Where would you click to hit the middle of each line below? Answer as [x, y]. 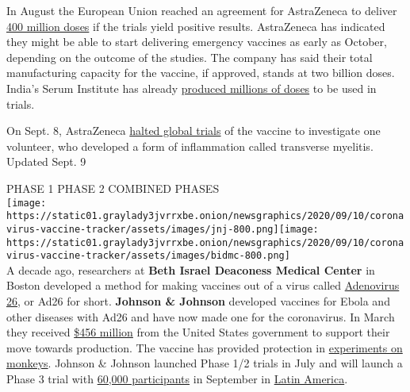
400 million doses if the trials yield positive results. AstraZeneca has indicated [196, 26]
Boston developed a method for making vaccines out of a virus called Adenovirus [203, 285]
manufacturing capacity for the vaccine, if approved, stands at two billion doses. [201, 73]
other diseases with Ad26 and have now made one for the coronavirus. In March [201, 316]
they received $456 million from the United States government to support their [198, 332]
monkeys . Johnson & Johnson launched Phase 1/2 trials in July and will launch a [205, 363]
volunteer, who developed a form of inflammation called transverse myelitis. [190, 146]
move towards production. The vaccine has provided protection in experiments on [205, 347]
